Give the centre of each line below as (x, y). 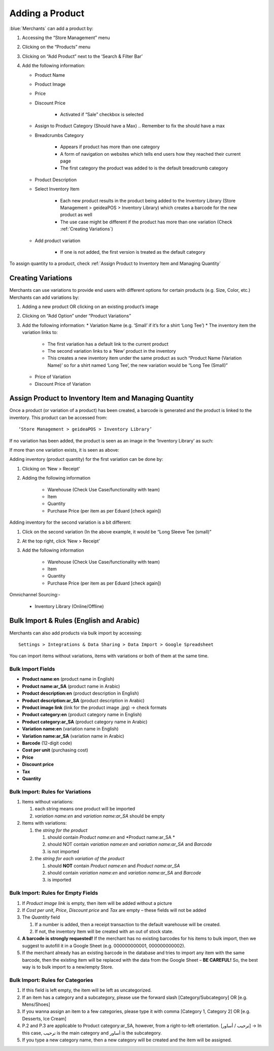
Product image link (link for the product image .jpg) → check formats (94, 707)
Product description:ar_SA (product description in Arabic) (83, 700)
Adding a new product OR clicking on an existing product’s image (90, 307)
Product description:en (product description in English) (80, 693)
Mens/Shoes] (36, 1004)
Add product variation (58, 241)
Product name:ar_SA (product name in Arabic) (71, 686)
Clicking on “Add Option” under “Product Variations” (77, 316)
